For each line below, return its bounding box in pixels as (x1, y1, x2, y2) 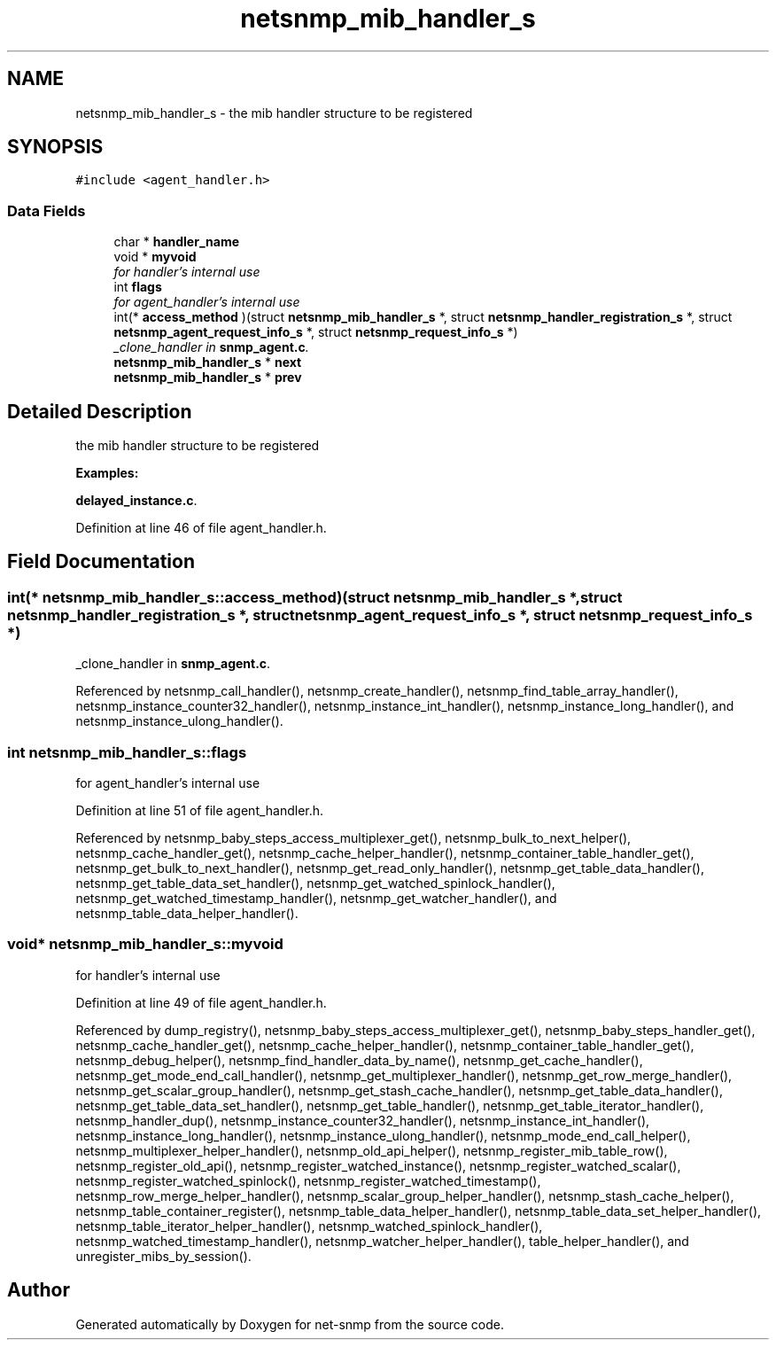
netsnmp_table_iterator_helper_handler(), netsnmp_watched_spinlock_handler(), (75, 1218, 543, 1234)
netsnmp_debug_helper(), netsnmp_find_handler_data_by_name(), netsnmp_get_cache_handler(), (75, 1052, 643, 1068)
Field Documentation (7, 550, 195, 573)
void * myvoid (113, 249, 197, 265)
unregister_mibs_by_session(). (75, 1248, 252, 1264)
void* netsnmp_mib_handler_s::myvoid (7, 935, 283, 954)
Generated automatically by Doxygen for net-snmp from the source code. (75, 1316, 505, 1332)
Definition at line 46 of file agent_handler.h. (75, 520, 327, 536)
